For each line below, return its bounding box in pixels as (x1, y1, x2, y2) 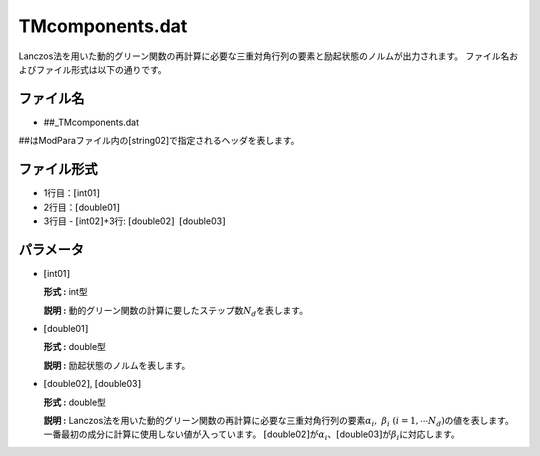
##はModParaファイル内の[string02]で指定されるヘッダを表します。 (18, 135, 300, 147)
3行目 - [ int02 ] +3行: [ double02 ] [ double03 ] (43, 215, 226, 227)
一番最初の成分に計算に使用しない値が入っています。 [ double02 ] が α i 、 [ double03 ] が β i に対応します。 (43, 428, 460, 443)
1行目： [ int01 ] (43, 187, 100, 199)
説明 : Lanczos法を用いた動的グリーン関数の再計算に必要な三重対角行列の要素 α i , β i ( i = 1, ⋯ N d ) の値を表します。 (43, 414, 514, 429)
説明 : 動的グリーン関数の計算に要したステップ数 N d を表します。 (43, 304, 309, 319)
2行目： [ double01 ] (43, 201, 120, 213)
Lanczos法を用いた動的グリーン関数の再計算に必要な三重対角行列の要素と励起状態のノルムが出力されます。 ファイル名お (18, 50, 519, 62)
